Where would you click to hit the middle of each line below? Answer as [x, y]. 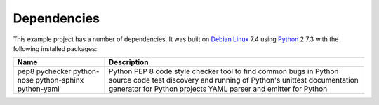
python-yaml [38, 89]
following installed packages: [55, 48]
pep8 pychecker [44, 71]
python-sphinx [60, 80]
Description [128, 62]
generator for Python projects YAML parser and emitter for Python [218, 89]
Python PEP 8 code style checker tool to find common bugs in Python [224, 71]
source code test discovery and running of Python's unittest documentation [233, 80]
